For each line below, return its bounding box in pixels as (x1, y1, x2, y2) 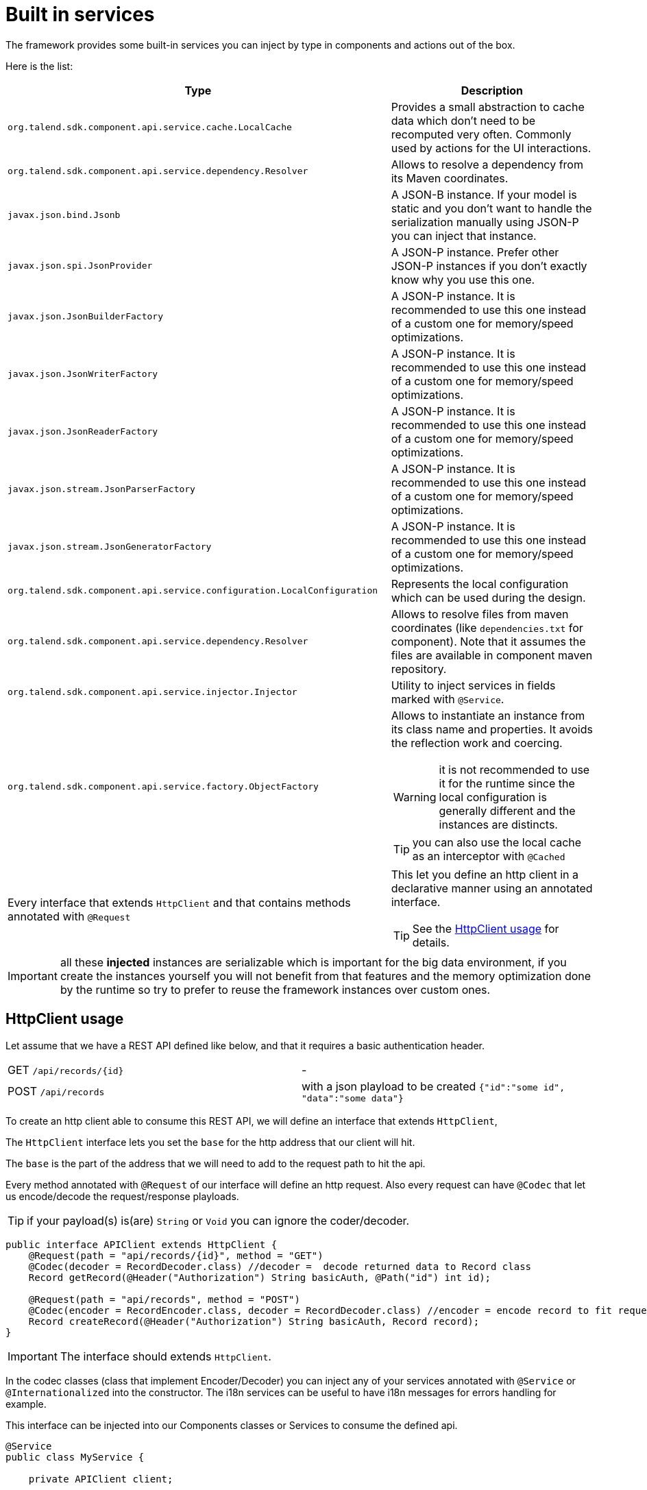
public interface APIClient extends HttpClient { (5, 1238, 278, 1250)
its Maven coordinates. (391, 171, 509, 185)
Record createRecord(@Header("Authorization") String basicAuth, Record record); (28, 1315, 480, 1327)
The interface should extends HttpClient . (60, 1349, 271, 1363)
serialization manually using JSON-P (391, 215, 579, 229)
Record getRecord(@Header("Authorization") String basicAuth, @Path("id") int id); (28, 1271, 491, 1283)
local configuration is (439, 790, 547, 804)
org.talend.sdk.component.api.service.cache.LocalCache (8, 122, 292, 133)
